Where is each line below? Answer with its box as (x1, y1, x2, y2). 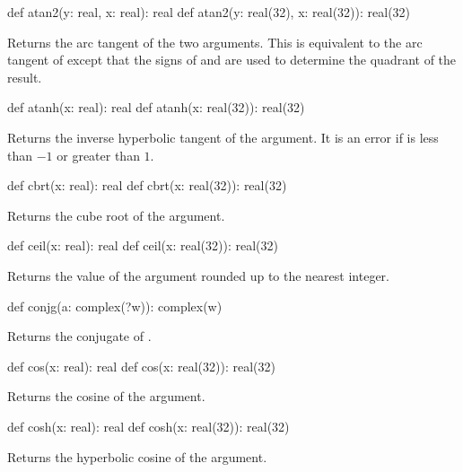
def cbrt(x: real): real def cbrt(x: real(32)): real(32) (7, 176, 287, 195)
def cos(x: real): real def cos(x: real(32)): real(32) (7, 356, 275, 375)
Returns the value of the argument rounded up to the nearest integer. (7, 266, 389, 284)
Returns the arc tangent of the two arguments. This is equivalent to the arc (7, 32, 423, 51)
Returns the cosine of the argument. (7, 387, 205, 406)
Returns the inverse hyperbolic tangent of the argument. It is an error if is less (7, 127, 439, 146)
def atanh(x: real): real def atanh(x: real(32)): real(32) (7, 98, 305, 117)
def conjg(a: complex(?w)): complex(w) (7, 296, 223, 315)
